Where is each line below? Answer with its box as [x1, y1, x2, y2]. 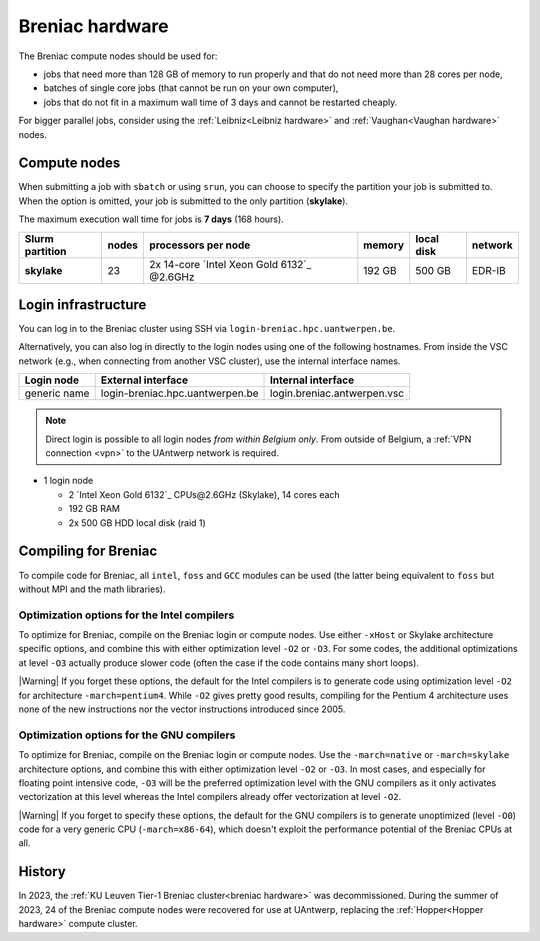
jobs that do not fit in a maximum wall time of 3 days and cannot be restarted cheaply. [43, 96, 398, 108]
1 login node [43, 475, 94, 487]
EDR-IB [471, 263, 506, 277]
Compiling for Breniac [18, 543, 158, 560]
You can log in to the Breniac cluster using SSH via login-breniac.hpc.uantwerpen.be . [18, 323, 396, 335]
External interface [100, 373, 189, 387]
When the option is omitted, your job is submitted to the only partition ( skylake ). [18, 195, 349, 207]
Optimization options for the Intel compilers [18, 608, 235, 622]
